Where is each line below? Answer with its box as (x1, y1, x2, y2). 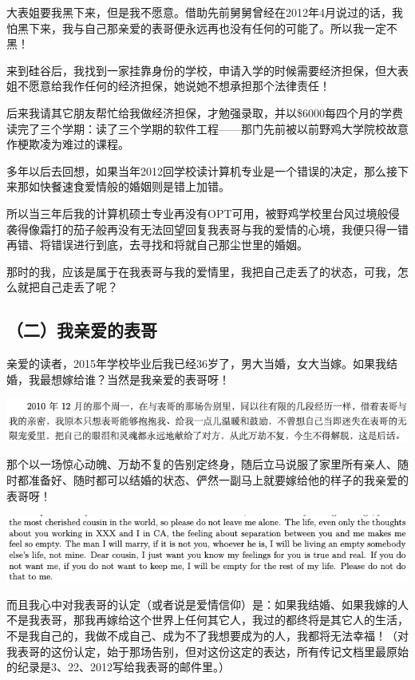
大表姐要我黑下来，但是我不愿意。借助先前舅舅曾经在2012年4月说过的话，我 (6, 4, 403, 20)
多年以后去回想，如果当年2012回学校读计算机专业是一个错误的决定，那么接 (6, 162, 397, 179)
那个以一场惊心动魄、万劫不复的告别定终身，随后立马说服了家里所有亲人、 (6, 456, 397, 472)
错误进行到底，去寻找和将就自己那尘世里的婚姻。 (50, 236, 308, 253)
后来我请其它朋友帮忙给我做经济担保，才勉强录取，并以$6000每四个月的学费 (6, 104, 403, 121)
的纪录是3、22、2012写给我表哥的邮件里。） (6, 658, 230, 675)
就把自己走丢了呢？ (17, 279, 118, 295)
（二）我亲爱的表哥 (6, 318, 157, 342)
